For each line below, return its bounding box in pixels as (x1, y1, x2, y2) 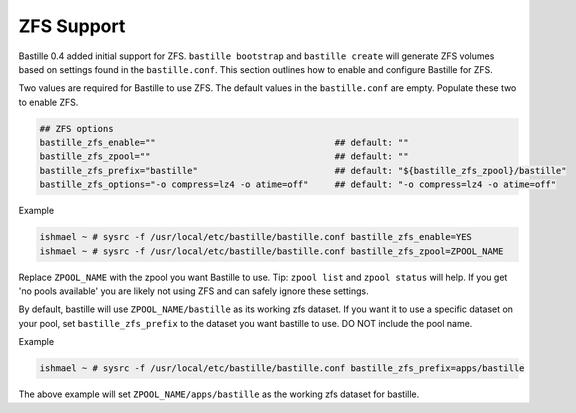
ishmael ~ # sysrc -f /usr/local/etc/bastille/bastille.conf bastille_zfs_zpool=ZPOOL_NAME (39, 245, 504, 257)
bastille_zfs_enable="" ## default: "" (39, 137, 409, 149)
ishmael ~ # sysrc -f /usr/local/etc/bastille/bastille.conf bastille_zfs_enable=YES (39, 231, 472, 243)
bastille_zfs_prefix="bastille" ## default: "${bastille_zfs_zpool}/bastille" (39, 165, 567, 176)
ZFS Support (18, 15, 126, 37)
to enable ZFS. (18, 96, 79, 108)
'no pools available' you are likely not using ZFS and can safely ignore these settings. (18, 285, 369, 297)
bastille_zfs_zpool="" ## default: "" (39, 151, 409, 162)
